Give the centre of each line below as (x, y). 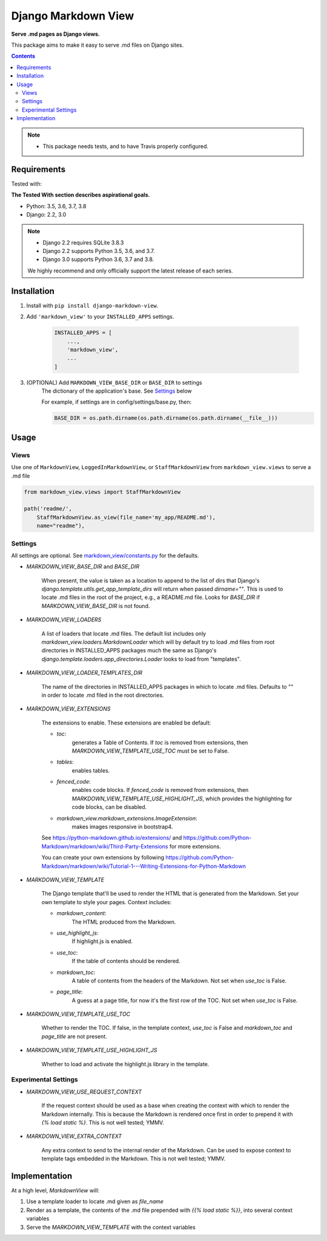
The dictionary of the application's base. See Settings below (117, 391)
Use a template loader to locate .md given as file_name (95, 1202)
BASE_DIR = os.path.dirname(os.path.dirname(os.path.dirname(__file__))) (166, 418)
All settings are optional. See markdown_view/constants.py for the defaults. (105, 555)
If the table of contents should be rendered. (126, 961)
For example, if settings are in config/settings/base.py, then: (117, 402)
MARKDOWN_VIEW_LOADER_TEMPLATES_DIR (84, 673)
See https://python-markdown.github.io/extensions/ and (112, 838)
